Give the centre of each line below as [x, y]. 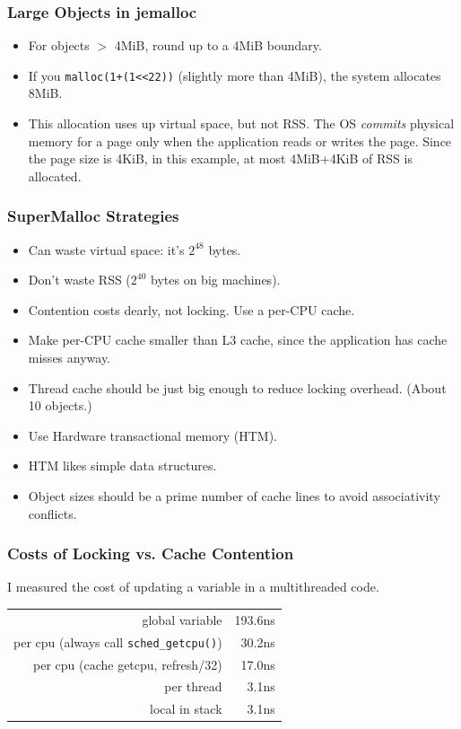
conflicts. [52, 513]
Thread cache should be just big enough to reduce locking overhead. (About [237, 387]
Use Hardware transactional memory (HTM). [152, 435]
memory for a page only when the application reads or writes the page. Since [240, 141]
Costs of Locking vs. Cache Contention [151, 553]
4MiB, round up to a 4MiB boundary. [218, 45]
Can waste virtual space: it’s [106, 249]
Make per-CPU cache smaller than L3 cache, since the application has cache [238, 340]
